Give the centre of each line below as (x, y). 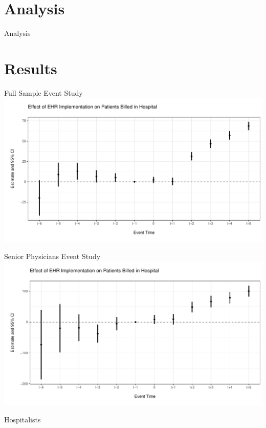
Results (31, 68)
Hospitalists (23, 420)
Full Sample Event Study (43, 92)
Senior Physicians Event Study (52, 256)
